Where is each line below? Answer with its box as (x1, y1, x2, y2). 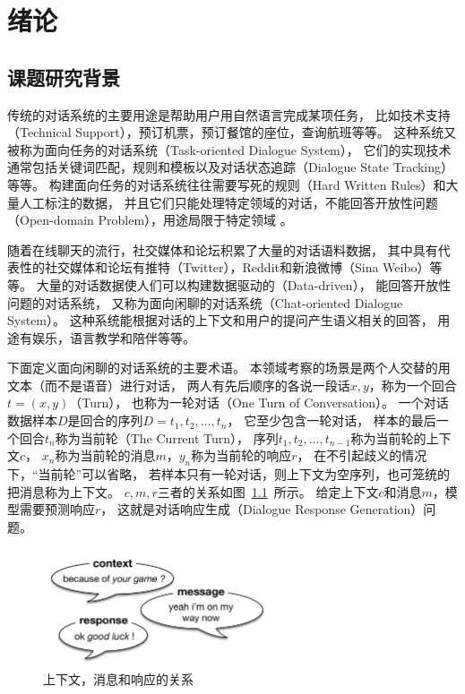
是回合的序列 (67, 411, 143, 430)
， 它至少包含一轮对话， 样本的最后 (227, 411, 436, 430)
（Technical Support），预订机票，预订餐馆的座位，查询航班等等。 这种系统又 (7, 123, 457, 141)
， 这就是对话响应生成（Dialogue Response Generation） (100, 500, 424, 518)
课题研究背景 (7, 63, 120, 90)
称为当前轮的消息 (55, 446, 156, 465)
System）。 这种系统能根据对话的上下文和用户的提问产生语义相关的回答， (7, 311, 434, 330)
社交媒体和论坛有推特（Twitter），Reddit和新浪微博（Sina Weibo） (44, 258, 430, 277)
